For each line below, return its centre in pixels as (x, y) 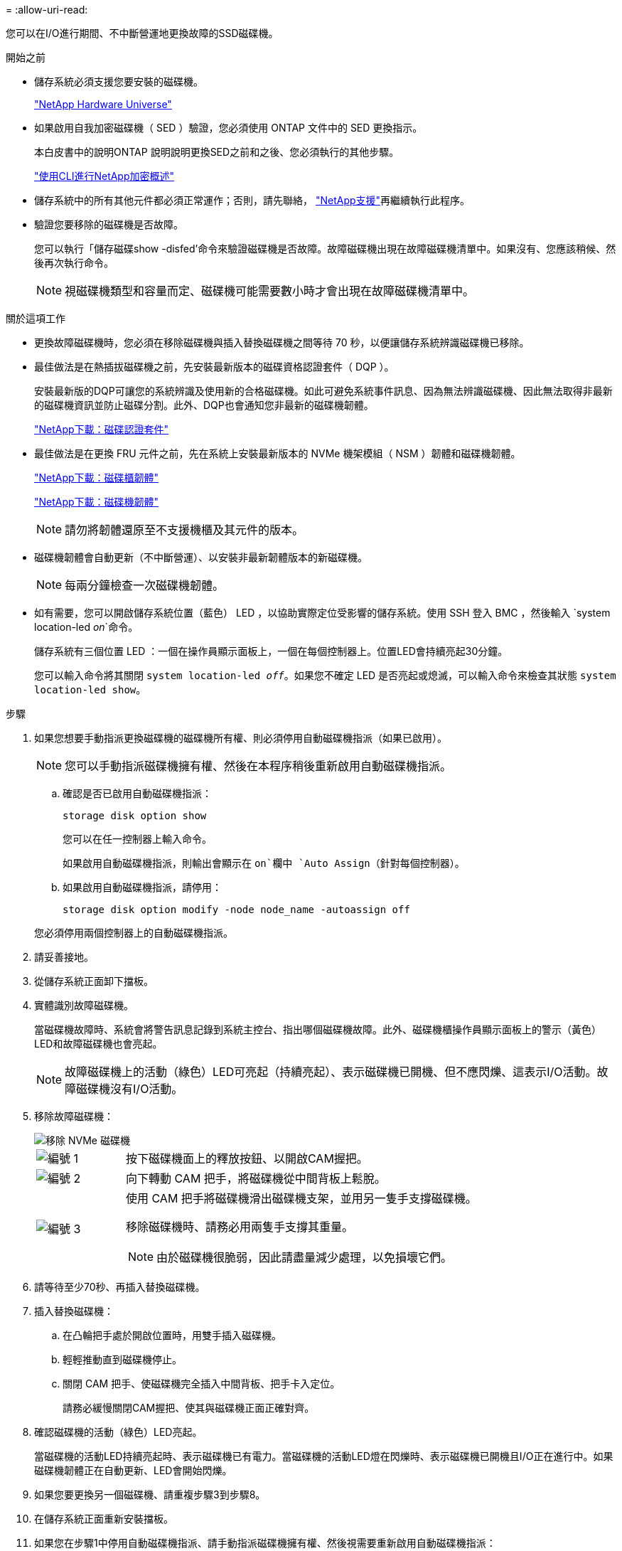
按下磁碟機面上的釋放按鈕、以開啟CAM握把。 (247, 1158)
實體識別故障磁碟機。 (84, 1005)
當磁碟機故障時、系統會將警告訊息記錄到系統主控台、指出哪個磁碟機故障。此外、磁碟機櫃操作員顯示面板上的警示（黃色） (318, 1029)
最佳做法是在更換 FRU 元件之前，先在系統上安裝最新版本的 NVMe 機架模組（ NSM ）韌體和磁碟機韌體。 (278, 453)
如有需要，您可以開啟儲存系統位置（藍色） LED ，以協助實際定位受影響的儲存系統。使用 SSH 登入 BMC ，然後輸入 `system (322, 613)
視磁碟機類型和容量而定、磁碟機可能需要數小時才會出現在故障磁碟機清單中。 (270, 291)
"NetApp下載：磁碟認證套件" (102, 429)
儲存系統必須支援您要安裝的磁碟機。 (119, 81)
